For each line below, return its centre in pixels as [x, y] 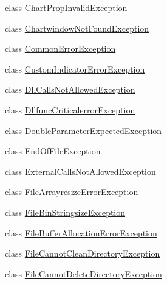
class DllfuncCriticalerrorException [70, 109]
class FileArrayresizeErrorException [72, 192]
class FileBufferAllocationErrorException [81, 233]
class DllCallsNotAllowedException [70, 89]
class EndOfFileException [53, 151]
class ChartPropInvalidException [66, 7]
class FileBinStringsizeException [65, 212]
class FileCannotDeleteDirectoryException [83, 273]
